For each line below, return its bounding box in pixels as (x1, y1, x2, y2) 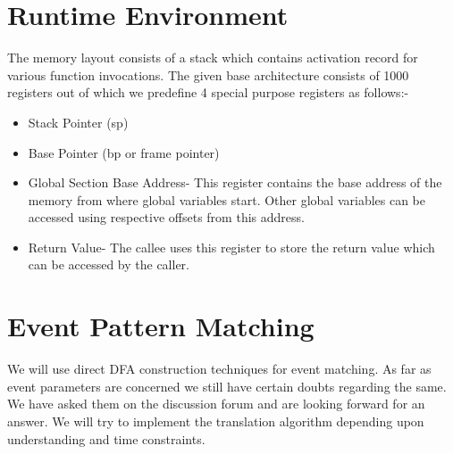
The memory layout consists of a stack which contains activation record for (7, 48, 418, 67)
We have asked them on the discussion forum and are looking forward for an (7, 394, 425, 413)
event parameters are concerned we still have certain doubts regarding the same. (7, 376, 447, 395)
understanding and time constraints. (7, 429, 206, 448)
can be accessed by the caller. (28, 255, 190, 274)
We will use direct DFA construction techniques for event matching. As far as (7, 359, 432, 378)
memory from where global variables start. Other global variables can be (28, 190, 426, 209)
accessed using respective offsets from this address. (28, 208, 305, 227)
